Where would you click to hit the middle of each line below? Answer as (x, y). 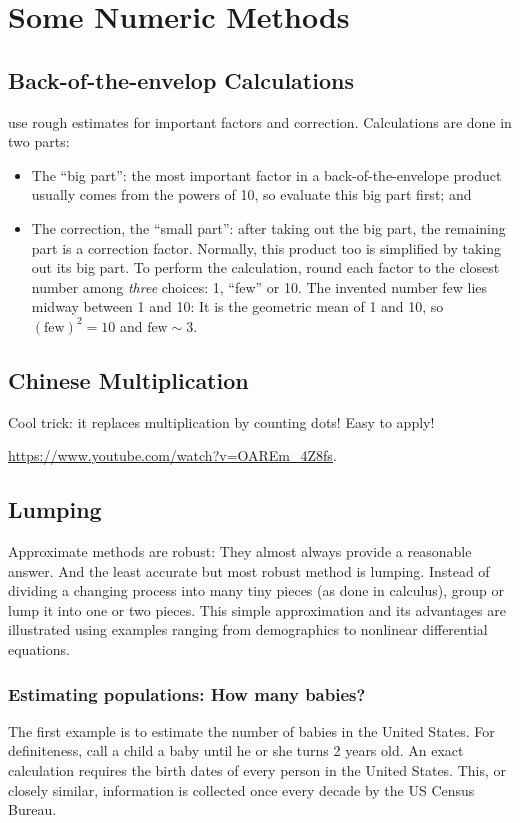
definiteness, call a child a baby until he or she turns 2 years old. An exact (236, 750)
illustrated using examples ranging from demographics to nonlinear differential (248, 629)
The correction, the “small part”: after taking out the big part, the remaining (268, 227)
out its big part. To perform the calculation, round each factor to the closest (265, 267)
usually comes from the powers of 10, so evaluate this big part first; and (251, 194)
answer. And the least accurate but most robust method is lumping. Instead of (249, 570)
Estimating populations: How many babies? (187, 693)
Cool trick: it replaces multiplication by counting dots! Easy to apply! (221, 421)
